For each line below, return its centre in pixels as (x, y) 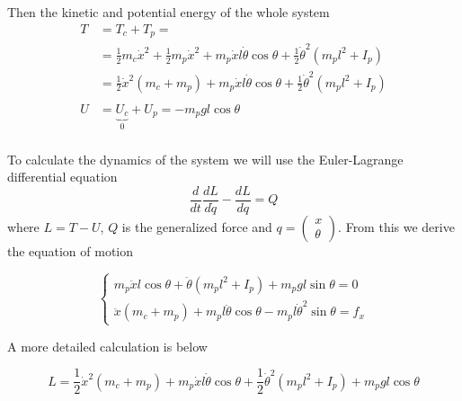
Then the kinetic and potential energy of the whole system (169, 12)
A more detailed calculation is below (107, 346)
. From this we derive (396, 226)
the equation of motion (71, 250)
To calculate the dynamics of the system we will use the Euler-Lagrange (205, 159)
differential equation (62, 177)
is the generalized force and (197, 226)
